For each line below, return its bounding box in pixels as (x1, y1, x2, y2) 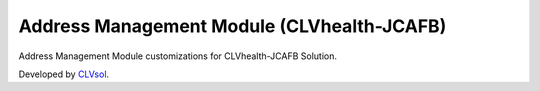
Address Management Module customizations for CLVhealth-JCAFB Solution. (18, 50, 338, 62)
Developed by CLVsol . (18, 68, 110, 80)
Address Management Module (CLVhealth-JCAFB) (18, 15, 447, 37)
